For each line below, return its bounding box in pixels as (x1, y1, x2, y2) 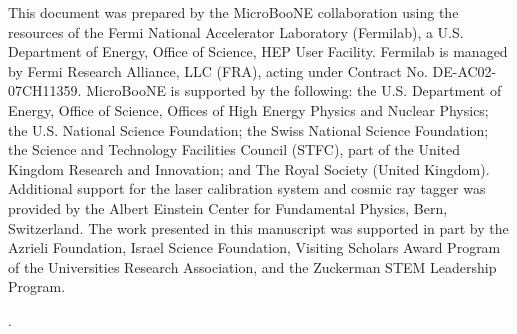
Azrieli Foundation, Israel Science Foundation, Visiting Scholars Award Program (8, 237, 501, 258)
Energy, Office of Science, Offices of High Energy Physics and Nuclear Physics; (8, 99, 489, 120)
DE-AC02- (432, 60, 497, 81)
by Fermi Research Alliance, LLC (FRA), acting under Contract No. (8, 60, 428, 81)
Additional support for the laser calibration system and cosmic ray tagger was (8, 178, 486, 199)
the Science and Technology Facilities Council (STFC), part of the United (8, 139, 461, 160)
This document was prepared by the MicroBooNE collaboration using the (8, 2, 459, 22)
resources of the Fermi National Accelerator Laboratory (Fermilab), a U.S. (8, 21, 464, 42)
